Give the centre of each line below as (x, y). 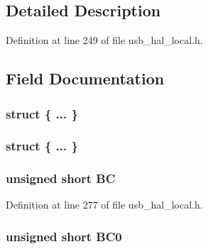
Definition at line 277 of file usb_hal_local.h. (104, 205)
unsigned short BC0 (64, 236)
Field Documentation (85, 78)
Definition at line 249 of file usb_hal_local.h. (104, 40)
